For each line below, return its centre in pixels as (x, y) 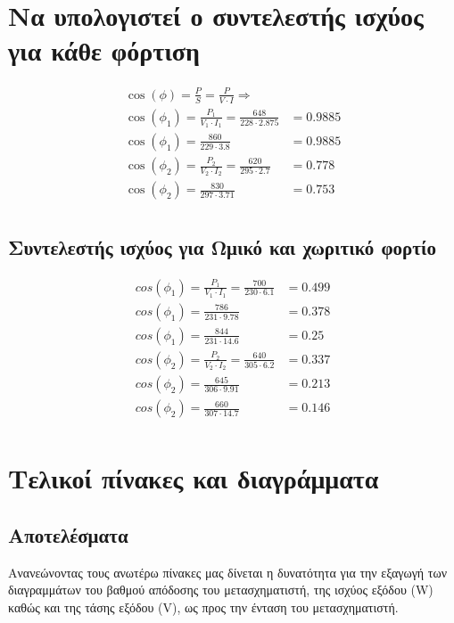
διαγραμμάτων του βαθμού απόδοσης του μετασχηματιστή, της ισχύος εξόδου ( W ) (221, 590)
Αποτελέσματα (68, 534)
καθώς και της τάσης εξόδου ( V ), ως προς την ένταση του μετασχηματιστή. (203, 607)
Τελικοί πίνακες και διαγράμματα (194, 478)
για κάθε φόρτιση (104, 50)
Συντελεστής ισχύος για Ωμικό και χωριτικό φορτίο (222, 246)
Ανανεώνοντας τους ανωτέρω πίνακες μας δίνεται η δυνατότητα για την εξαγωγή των (228, 572)
